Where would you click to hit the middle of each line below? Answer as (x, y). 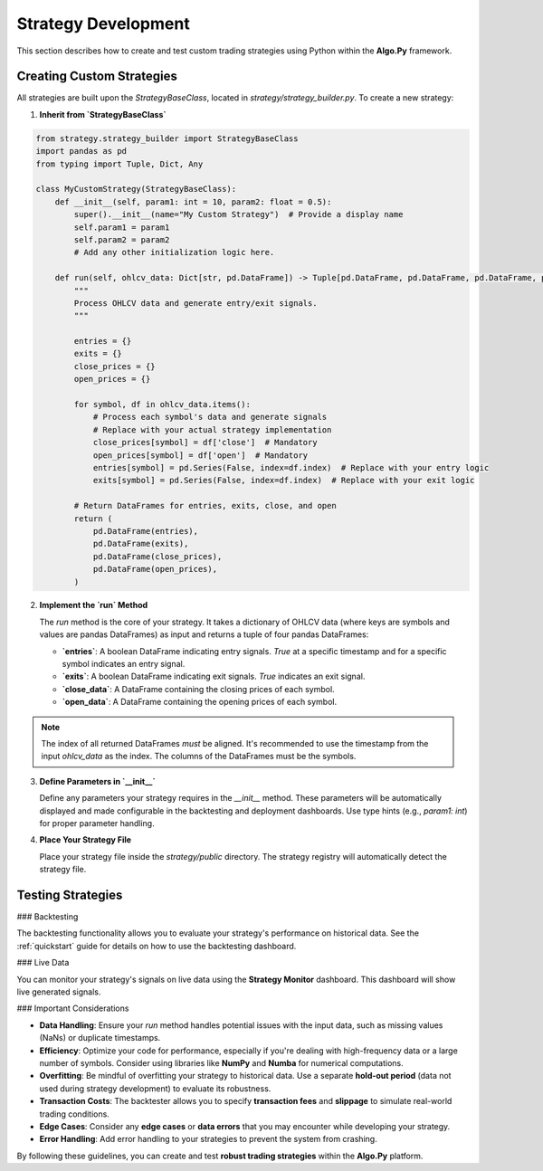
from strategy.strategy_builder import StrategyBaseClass (167, 138)
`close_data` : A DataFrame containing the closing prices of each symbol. (198, 689)
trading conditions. (75, 1114)
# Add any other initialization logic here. (174, 252)
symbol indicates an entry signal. (124, 664)
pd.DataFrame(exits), (141, 544)
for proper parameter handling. (97, 823)
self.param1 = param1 (122, 227)
